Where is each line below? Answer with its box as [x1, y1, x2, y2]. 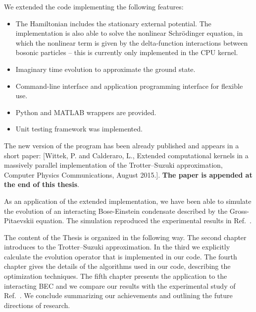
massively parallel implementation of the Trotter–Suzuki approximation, [4, 160, 223, 170]
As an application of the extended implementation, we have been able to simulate [4, 195, 252, 206]
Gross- [229, 205, 249, 216]
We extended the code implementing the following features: [4, 1, 184, 11]
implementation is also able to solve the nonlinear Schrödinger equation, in [15, 28, 243, 38]
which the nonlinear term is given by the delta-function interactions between [15, 37, 248, 48]
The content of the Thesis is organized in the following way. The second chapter [4, 232, 247, 242]
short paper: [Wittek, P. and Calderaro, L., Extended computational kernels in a [4, 150, 249, 160]
